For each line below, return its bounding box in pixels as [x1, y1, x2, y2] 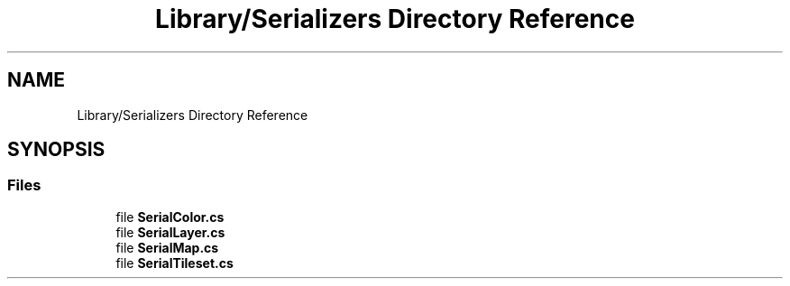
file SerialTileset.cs [115, 254, 234, 271]
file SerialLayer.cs [115, 224, 225, 240]
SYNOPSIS [7, 138, 106, 161]
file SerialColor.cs [115, 208, 225, 225]
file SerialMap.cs [115, 239, 219, 255]
